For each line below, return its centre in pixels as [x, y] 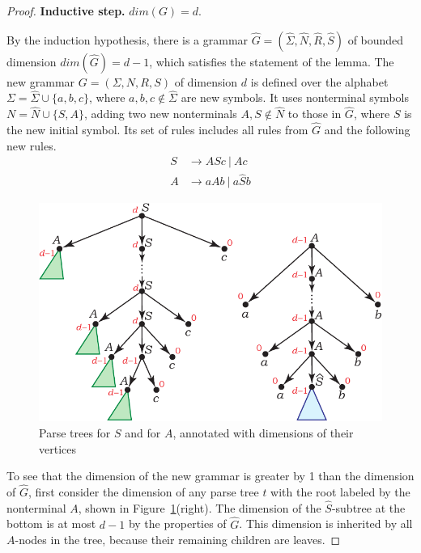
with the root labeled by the [340, 491]
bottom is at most [51, 523]
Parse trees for [75, 432]
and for [143, 432]
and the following [367, 130]
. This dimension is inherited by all [326, 523]
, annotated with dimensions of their [263, 432]
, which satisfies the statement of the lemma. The [272, 61]
